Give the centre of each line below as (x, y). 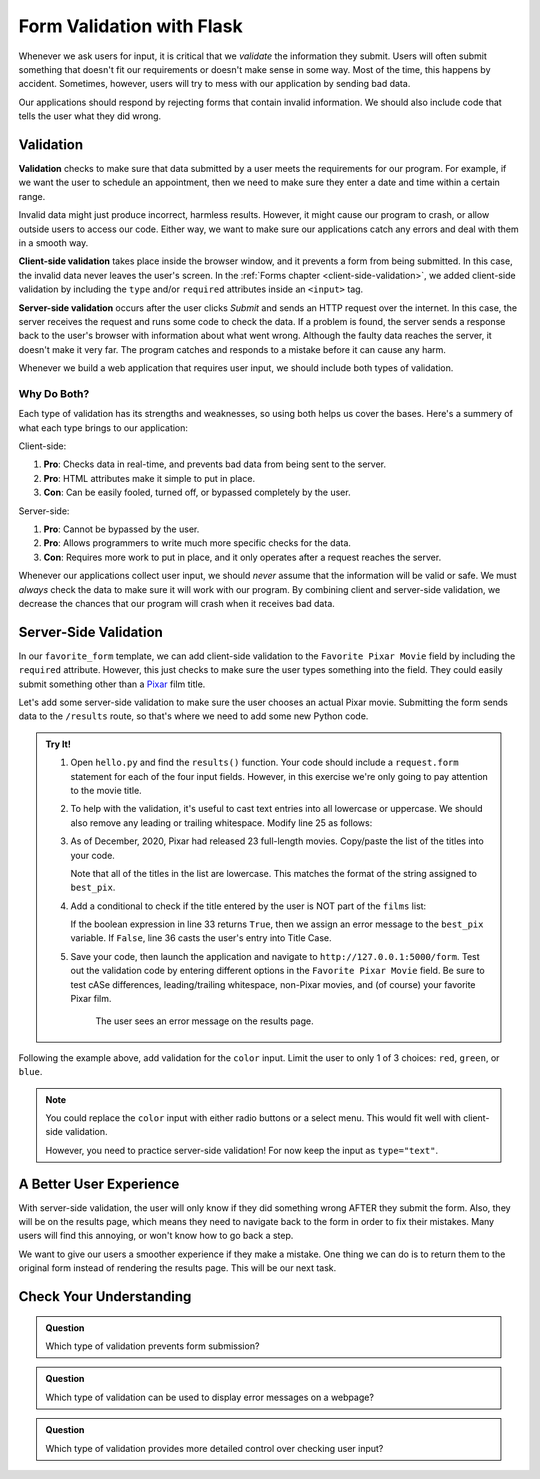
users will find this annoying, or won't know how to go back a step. (156, 1236)
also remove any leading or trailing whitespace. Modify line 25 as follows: (221, 822)
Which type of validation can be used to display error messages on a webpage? (210, 1397)
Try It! (58, 744)
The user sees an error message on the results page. (204, 1021)
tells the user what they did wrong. (90, 116)
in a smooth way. (53, 242)
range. (32, 196)
